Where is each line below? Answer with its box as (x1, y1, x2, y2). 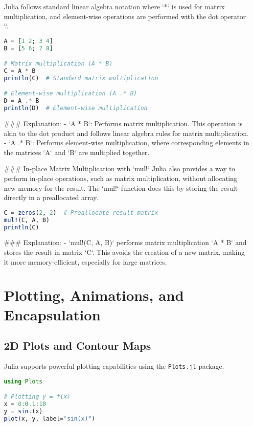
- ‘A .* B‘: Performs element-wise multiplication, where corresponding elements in (4, 137, 249, 148)
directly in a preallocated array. (4, 192, 98, 202)
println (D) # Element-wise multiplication (4, 105, 148, 112)
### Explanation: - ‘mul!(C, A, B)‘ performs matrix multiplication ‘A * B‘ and (4, 237, 247, 247)
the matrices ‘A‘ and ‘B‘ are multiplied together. (4, 147, 150, 157)
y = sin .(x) (4, 407, 43, 415)
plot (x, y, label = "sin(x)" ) (4, 415, 95, 422)
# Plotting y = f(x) (4, 393, 71, 401)
